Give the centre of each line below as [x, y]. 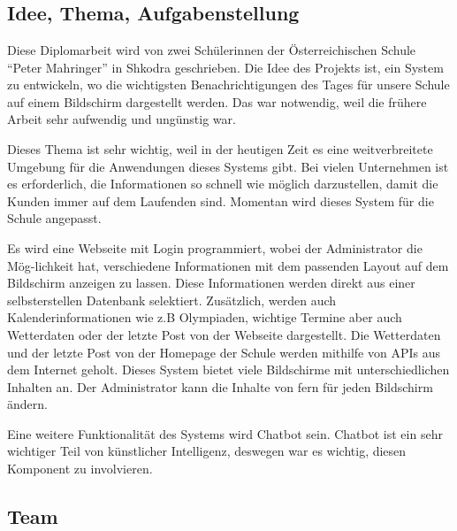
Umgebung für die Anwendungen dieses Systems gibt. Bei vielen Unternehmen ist [228, 166]
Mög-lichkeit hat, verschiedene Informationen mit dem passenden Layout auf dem [228, 265]
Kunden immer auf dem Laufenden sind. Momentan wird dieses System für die [221, 200]
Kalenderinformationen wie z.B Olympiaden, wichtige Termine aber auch [205, 317]
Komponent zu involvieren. [80, 469]
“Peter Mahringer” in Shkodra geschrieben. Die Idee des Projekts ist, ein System [225, 67]
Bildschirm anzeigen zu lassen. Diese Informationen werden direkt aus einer [211, 283]
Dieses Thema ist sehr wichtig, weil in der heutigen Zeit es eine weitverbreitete [220, 148]
